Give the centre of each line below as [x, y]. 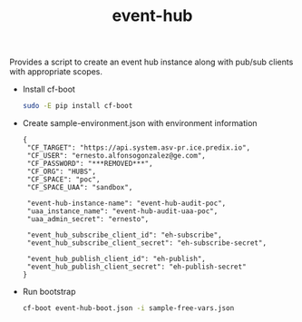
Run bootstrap [49, 292]
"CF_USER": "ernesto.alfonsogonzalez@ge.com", [116, 156]
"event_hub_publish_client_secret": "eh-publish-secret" [136, 267]
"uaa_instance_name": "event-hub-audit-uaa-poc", [122, 211]
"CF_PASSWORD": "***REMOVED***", [90, 164]
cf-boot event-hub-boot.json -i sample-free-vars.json [128, 308]
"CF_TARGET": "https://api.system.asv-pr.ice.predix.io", [139, 148]
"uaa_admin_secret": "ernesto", [88, 220]
